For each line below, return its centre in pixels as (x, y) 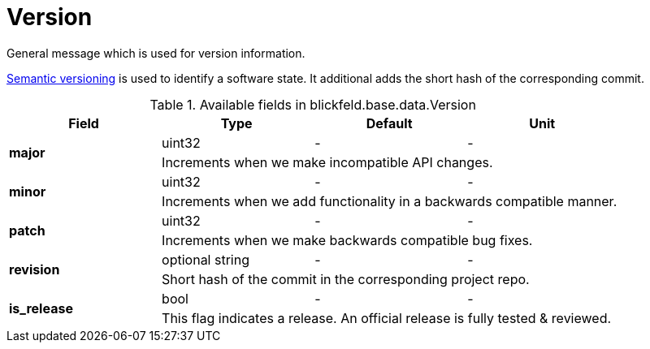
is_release (41, 308)
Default (389, 123)
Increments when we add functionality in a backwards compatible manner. (390, 201)
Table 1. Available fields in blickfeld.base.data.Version (313, 104)
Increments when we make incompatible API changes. (327, 162)
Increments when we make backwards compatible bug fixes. (347, 240)
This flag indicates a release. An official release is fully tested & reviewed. (387, 318)
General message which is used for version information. (156, 53)
